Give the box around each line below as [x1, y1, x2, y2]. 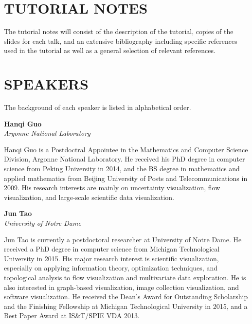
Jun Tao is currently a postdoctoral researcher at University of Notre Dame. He [4, 234, 242, 244]
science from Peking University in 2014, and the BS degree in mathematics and [4, 163, 240, 173]
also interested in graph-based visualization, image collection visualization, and [4, 282, 239, 292]
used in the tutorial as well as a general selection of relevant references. [4, 45, 216, 55]
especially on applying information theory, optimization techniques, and [4, 263, 217, 273]
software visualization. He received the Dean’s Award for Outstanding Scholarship [4, 291, 248, 302]
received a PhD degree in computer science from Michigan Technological [4, 244, 220, 254]
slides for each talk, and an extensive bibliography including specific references [4, 36, 237, 46]
